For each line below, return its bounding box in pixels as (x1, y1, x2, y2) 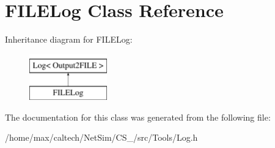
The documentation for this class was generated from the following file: (5, 110, 271, 123)
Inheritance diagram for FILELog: (5, 33, 133, 46)
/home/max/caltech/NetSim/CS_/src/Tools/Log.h (5, 131, 198, 144)
